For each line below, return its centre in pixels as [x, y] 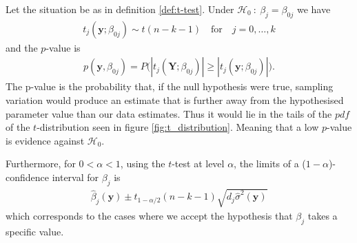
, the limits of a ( [270, 163]
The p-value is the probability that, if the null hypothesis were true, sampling [170, 86]
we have [314, 9]
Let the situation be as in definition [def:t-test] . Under [120, 9]
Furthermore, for [41, 163]
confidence [27, 177]
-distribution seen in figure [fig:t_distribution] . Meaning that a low [178, 127]
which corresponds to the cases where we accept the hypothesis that [149, 216]
